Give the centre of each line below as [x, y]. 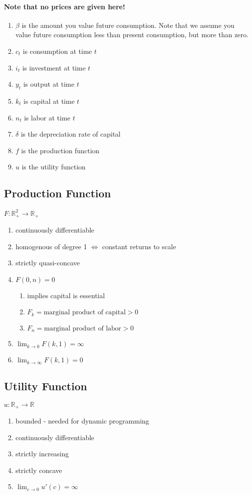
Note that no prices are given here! [65, 6]
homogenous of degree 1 [51, 246]
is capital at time [49, 101]
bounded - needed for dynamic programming [82, 421]
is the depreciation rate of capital [71, 134]
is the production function [60, 150]
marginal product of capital [85, 313]
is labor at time [47, 117]
